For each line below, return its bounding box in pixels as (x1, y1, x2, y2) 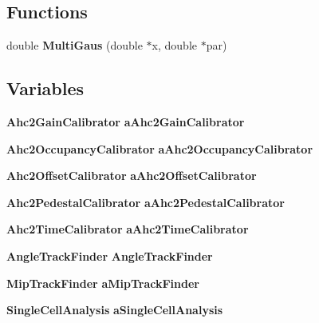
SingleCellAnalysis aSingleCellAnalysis (6, 301, 223, 318)
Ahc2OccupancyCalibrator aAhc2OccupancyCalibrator (6, 140, 313, 157)
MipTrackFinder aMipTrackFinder (6, 274, 199, 291)
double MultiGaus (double (6, 37, 143, 54)
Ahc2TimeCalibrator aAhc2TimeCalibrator (6, 221, 249, 237)
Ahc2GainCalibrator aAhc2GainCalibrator (6, 114, 245, 130)
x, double (152, 37, 197, 54)
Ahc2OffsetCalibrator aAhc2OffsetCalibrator (6, 167, 257, 184)
